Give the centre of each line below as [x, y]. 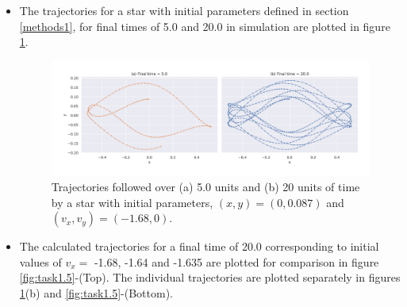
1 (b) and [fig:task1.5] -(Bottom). [96, 292]
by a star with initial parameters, [132, 202]
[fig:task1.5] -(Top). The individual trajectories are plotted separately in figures [210, 277]
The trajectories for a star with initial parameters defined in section [184, 10]
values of [40, 261]
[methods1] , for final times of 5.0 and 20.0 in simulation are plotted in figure [205, 26]
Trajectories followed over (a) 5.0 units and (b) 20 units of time [205, 186]
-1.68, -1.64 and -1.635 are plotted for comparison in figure [236, 261]
